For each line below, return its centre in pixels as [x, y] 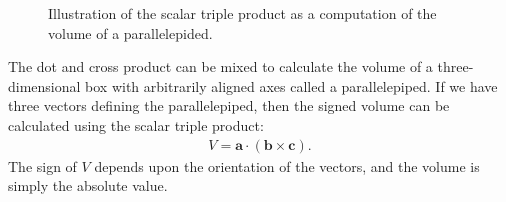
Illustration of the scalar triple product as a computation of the [242, 13]
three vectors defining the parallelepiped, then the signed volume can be [229, 105]
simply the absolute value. [88, 185]
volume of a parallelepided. [130, 32]
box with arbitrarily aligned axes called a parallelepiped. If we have [291, 85]
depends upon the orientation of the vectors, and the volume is [287, 165]
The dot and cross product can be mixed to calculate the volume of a [220, 66]
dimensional [44, 85]
